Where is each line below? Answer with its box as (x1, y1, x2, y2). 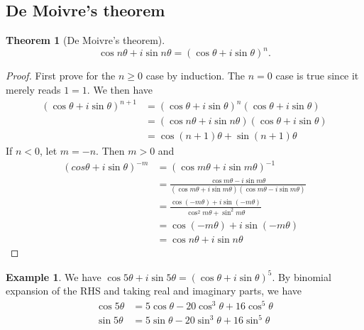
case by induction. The (145, 68, 246, 83)
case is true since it (275, 68, 359, 83)
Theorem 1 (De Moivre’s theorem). (6, 33, 165, 48)
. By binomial (272, 269, 331, 284)
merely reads (6, 82, 61, 97)
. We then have (87, 82, 153, 97)
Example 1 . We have (6, 269, 101, 284)
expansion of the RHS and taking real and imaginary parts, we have (6, 283, 302, 298)
